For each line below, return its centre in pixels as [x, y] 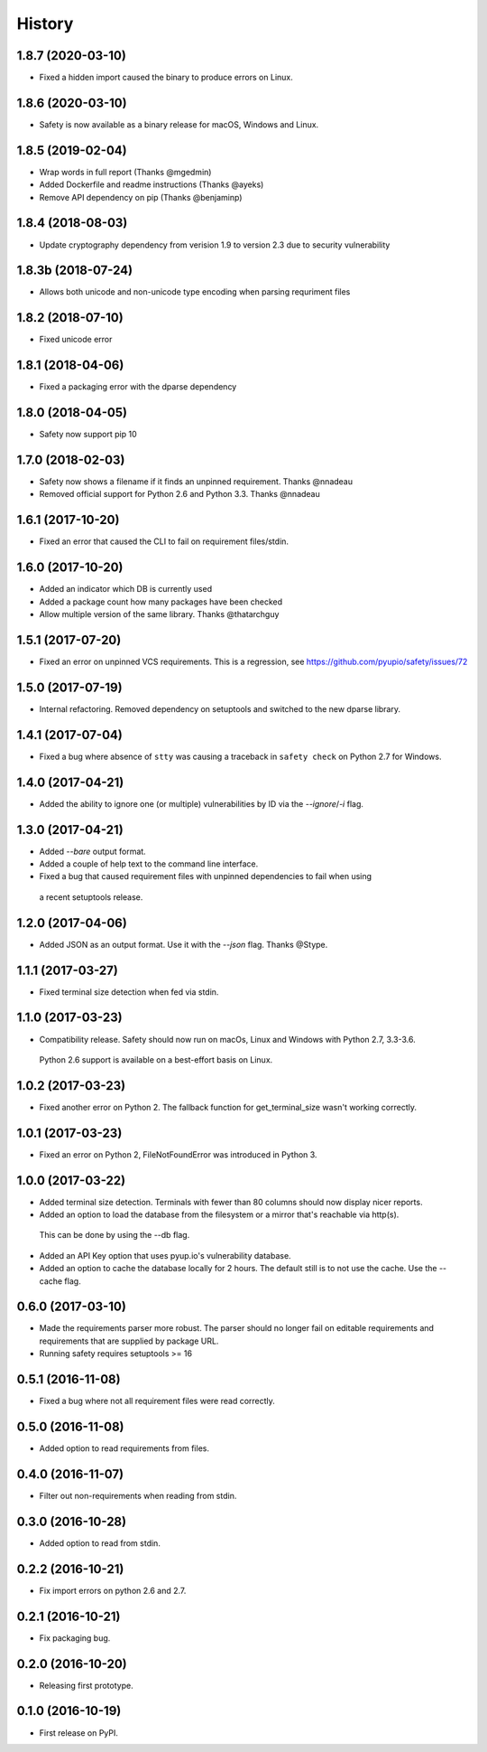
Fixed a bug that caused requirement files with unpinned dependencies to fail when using [206, 876]
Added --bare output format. [92, 851]
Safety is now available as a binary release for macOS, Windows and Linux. [179, 124]
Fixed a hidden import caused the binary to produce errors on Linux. [166, 78]
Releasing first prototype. [87, 1685]
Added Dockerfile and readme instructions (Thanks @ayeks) [152, 184]
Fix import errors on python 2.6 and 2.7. [113, 1590]
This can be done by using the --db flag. [115, 1235]
